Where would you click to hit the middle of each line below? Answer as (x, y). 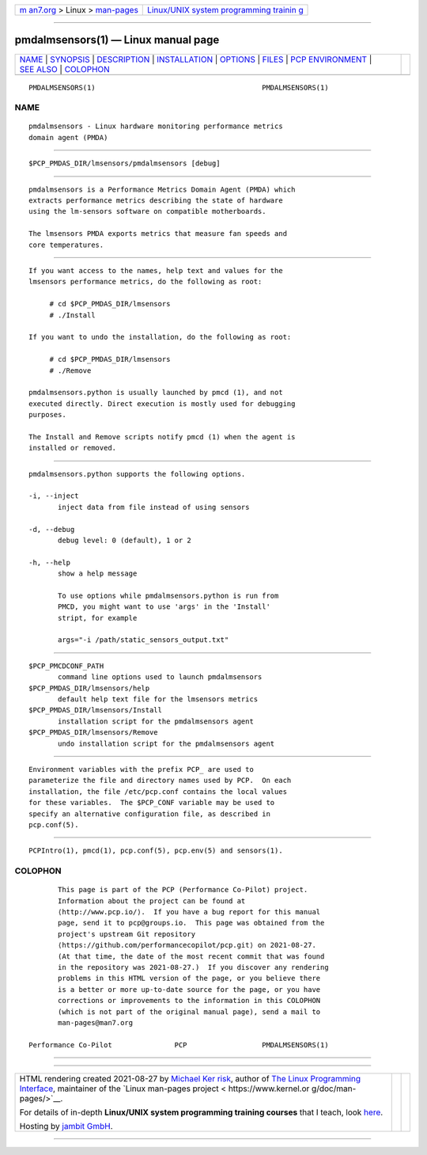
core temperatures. (66, 245)
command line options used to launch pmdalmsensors (160, 677)
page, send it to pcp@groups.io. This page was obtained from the (191, 923)
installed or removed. (73, 448)
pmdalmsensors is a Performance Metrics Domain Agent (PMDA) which (162, 189)
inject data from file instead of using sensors (154, 507)
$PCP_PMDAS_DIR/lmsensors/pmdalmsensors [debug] (125, 163)
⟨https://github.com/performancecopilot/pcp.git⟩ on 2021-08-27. (187, 945)
